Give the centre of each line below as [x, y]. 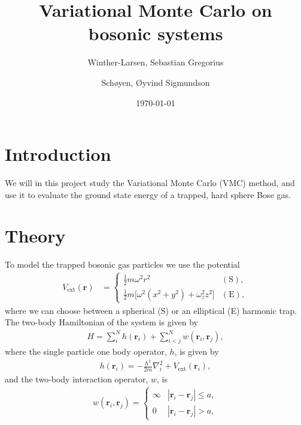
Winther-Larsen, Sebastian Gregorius [156, 62]
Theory [35, 236]
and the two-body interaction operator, [77, 378]
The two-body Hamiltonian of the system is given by [101, 322]
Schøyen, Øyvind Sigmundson [156, 82]
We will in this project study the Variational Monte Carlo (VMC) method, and [150, 183]
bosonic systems [156, 33]
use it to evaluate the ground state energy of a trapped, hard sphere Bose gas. [148, 194]
